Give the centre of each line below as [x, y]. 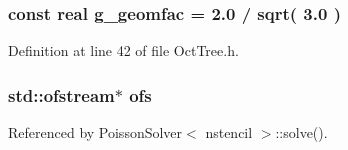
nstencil [229, 132]
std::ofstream [61, 94]
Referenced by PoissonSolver [95, 132]
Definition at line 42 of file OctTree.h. [123, 50]
